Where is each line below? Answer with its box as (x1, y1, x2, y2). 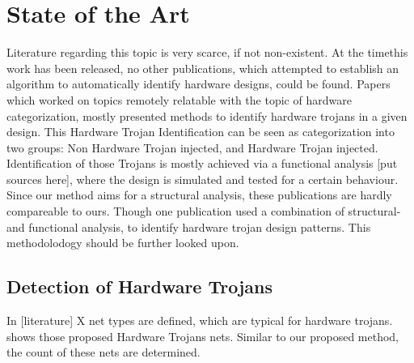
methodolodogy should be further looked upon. (6, 234, 239, 251)
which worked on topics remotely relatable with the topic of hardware (6, 91, 352, 108)
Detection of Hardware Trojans (6, 274, 273, 299)
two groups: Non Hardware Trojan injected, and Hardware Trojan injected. (6, 139, 378, 156)
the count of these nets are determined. (6, 344, 201, 361)
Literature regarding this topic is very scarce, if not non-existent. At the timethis (6, 44, 408, 61)
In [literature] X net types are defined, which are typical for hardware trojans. (6, 312, 393, 329)
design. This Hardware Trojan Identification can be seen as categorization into (6, 123, 395, 140)
